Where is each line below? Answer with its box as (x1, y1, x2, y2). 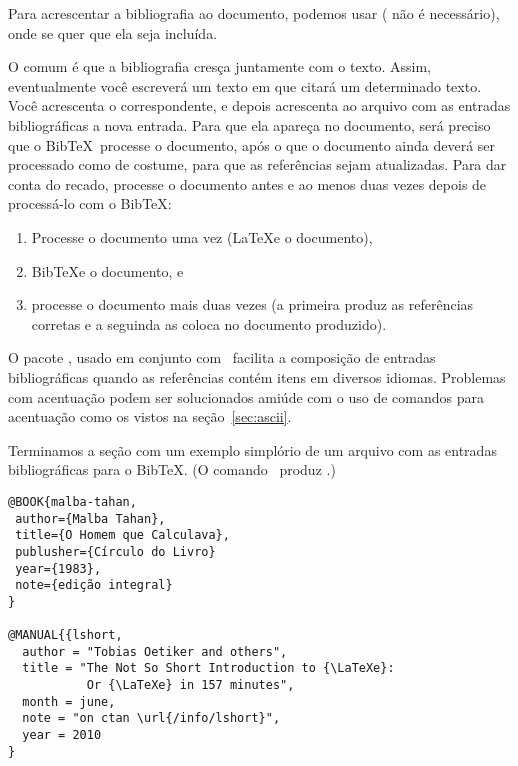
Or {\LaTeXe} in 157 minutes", (86, 678, 295, 693)
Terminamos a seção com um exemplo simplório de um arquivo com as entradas (8, 439, 497, 460)
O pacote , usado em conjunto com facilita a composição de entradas (8, 347, 436, 368)
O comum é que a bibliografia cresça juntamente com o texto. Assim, (8, 56, 431, 77)
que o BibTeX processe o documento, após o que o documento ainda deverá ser (8, 134, 496, 155)
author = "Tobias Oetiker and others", (22, 644, 288, 659)
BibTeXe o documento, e (31, 260, 184, 281)
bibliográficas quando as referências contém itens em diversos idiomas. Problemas (8, 366, 506, 387)
